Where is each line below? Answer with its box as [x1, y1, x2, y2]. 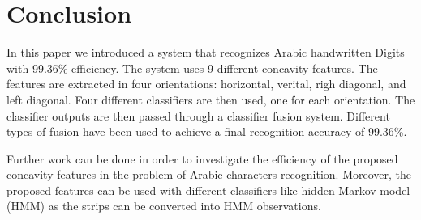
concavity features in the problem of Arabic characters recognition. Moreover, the [6, 166, 412, 183]
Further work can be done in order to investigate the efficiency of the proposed [6, 150, 398, 167]
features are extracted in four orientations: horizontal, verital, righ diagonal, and [6, 75, 406, 92]
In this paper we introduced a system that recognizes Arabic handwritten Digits [6, 44, 405, 61]
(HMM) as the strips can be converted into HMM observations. [6, 197, 321, 214]
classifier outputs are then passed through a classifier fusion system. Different [6, 107, 390, 124]
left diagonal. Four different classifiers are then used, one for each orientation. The [6, 91, 415, 108]
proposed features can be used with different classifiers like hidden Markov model [6, 181, 410, 198]
